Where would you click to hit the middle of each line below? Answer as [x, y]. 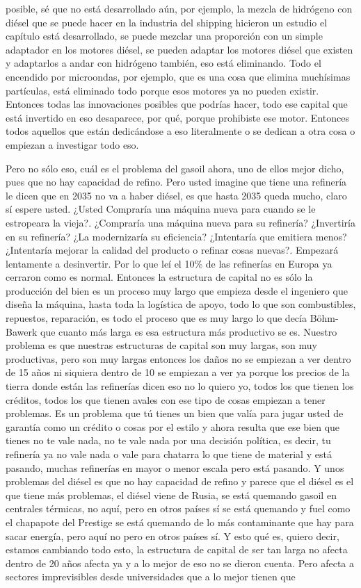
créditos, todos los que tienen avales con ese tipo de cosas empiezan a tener [166, 399]
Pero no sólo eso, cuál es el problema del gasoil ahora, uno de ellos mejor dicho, [175, 168]
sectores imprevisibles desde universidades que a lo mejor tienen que [151, 577]
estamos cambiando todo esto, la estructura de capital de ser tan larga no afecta [177, 549]
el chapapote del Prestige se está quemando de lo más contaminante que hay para [180, 522]
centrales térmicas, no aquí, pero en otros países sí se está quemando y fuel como [178, 508]
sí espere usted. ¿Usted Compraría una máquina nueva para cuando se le [161, 209]
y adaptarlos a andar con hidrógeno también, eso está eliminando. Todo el [163, 63]
